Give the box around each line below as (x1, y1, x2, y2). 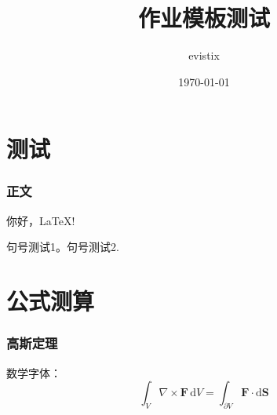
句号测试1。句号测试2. (6, 238, 119, 255)
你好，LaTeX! (6, 212, 75, 228)
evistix (188, 47, 220, 64)
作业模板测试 (137, 2, 270, 34)
